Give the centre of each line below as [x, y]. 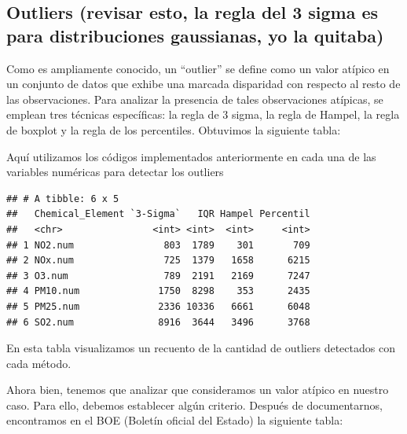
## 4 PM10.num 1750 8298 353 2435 [158, 291]
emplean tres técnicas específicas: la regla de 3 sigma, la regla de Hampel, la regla [203, 114]
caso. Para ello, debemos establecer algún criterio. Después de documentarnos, [194, 405]
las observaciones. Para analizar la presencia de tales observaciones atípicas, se [195, 99]
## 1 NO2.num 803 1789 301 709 [158, 245]
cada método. [39, 363]
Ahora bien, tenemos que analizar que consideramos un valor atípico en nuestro [198, 390]
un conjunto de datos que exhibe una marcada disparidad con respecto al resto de [203, 84]
